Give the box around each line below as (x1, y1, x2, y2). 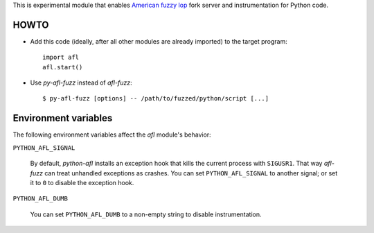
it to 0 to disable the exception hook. (30, 178, 134, 187)
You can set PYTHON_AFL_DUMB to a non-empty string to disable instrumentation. (30, 210, 262, 218)
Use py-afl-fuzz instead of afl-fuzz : (30, 78, 132, 87)
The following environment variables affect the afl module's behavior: (12, 130, 211, 139)
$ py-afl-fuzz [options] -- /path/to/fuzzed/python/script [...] (42, 94, 269, 103)
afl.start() (42, 63, 83, 71)
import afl (42, 53, 80, 62)
